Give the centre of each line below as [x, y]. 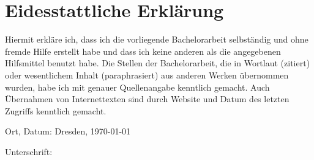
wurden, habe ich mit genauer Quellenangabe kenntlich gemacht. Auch [137, 87]
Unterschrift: [29, 151]
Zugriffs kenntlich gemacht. [56, 110]
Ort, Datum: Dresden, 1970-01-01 [68, 131]
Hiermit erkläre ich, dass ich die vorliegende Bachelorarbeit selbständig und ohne [157, 39]
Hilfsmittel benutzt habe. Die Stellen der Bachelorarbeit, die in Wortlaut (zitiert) [158, 63]
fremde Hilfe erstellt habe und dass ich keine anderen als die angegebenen [143, 51]
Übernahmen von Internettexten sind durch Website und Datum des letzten [147, 99]
